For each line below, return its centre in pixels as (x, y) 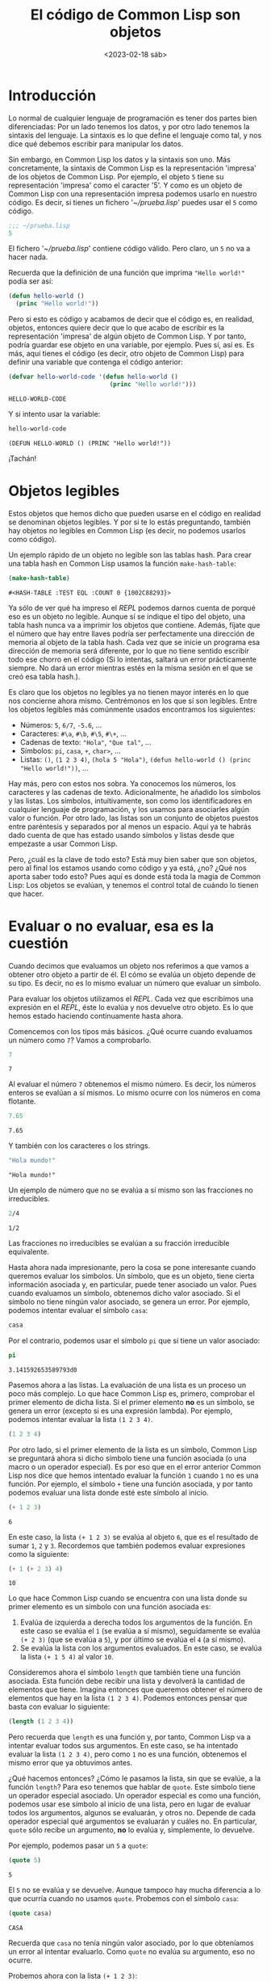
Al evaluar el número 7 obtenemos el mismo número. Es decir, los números (132, 1084)
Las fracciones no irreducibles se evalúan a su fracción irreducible (119, 1243)
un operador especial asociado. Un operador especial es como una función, (135, 1796)
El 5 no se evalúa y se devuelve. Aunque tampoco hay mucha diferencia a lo (134, 1890)
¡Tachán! (23, 458)
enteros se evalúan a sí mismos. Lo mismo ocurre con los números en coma (134, 1093)
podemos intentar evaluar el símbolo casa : (78, 1310)
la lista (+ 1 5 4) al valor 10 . (67, 1657)
